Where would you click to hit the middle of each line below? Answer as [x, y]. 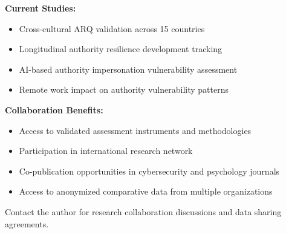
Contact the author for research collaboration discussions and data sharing [143, 211]
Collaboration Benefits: [54, 109]
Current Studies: [41, 8]
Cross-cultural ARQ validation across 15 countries [112, 28]
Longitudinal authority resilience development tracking [121, 49]
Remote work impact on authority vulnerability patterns [124, 89]
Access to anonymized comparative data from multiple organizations [146, 191]
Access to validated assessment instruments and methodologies [135, 130]
